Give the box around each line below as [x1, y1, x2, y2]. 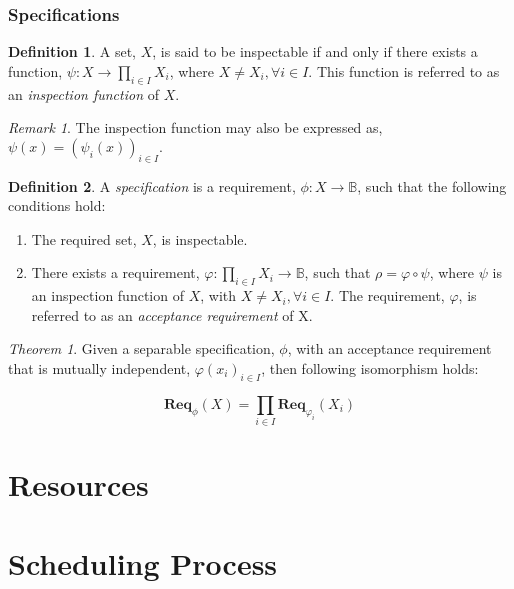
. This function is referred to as [308, 60, 500, 81]
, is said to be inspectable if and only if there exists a [152, 41, 478, 62]
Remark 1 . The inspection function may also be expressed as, [8, 117, 383, 138]
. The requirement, [330, 285, 445, 306]
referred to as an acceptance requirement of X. [31, 304, 313, 325]
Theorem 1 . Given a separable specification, [8, 338, 275, 359]
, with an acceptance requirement [287, 338, 492, 359]
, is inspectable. [152, 228, 248, 249]
